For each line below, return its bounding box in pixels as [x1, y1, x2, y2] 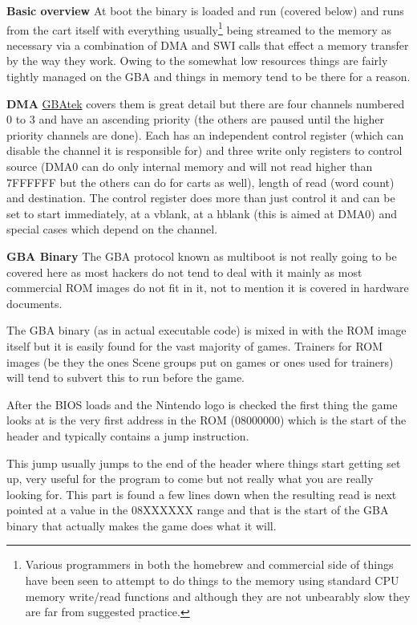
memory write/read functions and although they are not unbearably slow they [25, 587, 411, 604]
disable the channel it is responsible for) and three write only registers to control [6, 142, 403, 159]
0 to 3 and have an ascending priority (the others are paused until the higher [6, 111, 385, 128]
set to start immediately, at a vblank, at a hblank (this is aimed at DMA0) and [6, 205, 398, 221]
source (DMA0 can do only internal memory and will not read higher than [6, 158, 373, 174]
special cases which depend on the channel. [6, 221, 218, 237]
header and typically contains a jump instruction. [6, 427, 249, 444]
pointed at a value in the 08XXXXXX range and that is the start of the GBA [6, 501, 389, 518]
